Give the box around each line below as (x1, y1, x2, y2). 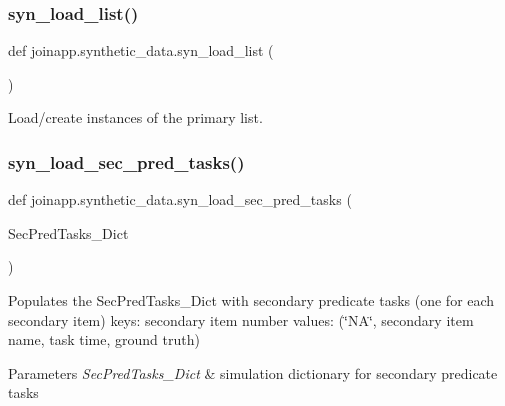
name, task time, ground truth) (8, 329, 200, 350)
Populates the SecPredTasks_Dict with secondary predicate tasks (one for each (8, 290, 495, 310)
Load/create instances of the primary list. (8, 107, 263, 128)
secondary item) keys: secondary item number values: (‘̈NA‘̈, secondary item (8, 309, 474, 330)
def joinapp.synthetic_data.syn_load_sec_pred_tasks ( (8, 189, 352, 210)
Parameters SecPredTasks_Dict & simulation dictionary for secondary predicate (8, 362, 498, 383)
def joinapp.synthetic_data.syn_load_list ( (8, 40, 274, 61)
